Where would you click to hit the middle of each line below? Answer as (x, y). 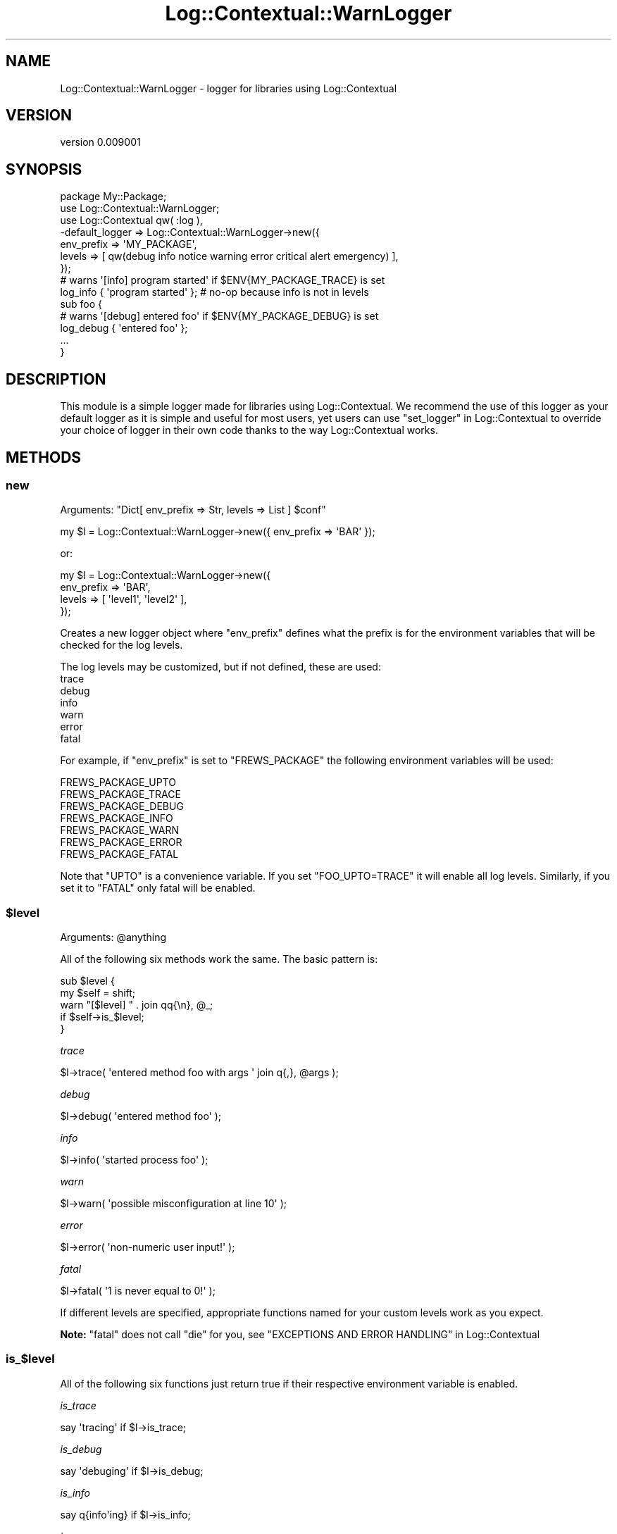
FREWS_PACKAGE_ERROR (121, 842)
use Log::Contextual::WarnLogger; (140, 208)
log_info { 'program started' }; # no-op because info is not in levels (214, 292)
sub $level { (87, 981)
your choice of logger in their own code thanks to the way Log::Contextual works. (249, 430)
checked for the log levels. (121, 645)
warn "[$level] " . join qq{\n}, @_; (137, 1005)
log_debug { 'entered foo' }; (124, 328)
